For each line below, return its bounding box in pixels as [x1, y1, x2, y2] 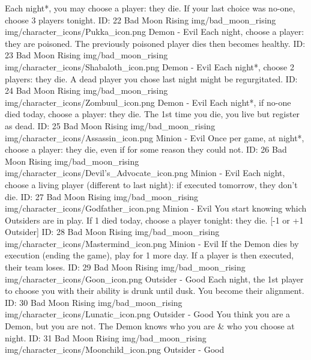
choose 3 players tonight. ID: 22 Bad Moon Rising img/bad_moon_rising [5, 13, 276, 26]
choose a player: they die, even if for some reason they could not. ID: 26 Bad [5, 143, 287, 156]
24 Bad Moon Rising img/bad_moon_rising [5, 84, 168, 97]
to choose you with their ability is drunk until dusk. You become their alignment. [5, 284, 304, 297]
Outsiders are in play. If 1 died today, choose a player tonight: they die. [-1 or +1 [5, 213, 304, 226]
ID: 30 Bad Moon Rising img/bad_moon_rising [5, 296, 183, 308]
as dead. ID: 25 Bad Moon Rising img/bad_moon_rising [5, 119, 216, 132]
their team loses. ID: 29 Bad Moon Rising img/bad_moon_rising [5, 261, 246, 273]
